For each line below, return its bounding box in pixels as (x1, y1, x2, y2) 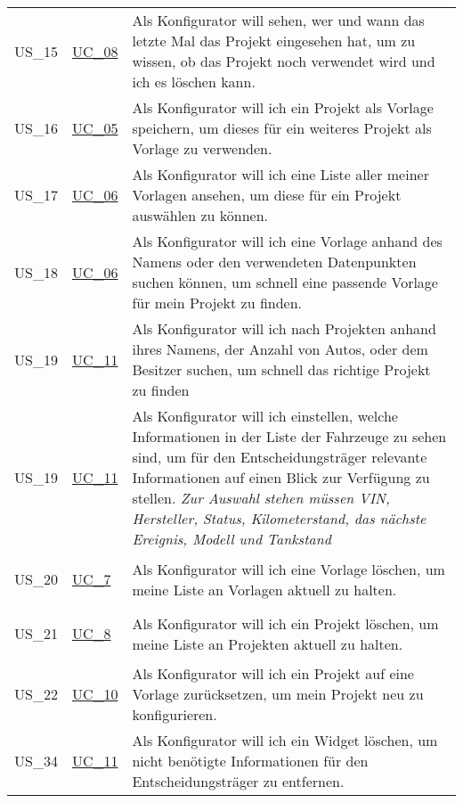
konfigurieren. (132, 704, 217, 725)
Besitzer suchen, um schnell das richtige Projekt (132, 359, 431, 380)
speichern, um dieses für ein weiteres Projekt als (132, 118, 432, 138)
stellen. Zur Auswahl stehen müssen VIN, (132, 488, 390, 508)
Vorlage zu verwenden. (132, 138, 272, 159)
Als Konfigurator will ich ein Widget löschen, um (132, 730, 438, 750)
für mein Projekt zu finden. (132, 292, 303, 313)
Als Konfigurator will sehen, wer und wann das (132, 10, 425, 30)
